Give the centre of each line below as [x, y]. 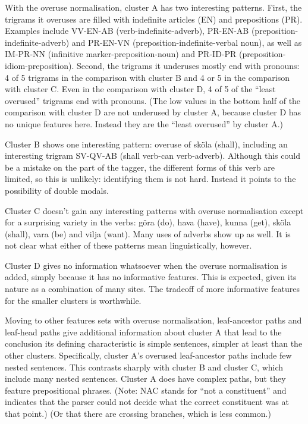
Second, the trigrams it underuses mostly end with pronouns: [188, 65]
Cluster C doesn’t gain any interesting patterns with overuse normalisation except [154, 210]
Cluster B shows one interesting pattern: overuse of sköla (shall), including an [146, 144]
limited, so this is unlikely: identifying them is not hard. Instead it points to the [150, 179]
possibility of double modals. [57, 190]
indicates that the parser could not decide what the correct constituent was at [147, 402]
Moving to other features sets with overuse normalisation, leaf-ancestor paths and [153, 320]
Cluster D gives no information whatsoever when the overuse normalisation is [146, 265]
